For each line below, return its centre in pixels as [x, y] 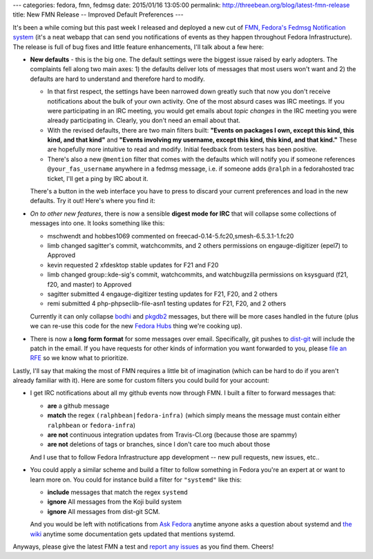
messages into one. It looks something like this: [97, 223]
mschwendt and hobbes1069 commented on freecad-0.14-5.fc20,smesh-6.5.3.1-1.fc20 [171, 236]
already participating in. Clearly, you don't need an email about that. [144, 120]
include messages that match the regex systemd [117, 492]
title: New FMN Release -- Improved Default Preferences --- [98, 15]
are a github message [78, 406]
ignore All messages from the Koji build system [115, 502]
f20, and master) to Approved [89, 284]
